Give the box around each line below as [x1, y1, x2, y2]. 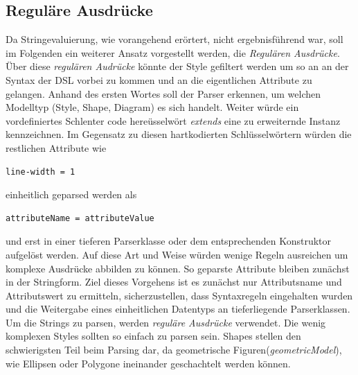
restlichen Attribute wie [6, 140, 107, 155]
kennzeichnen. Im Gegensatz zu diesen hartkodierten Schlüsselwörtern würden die [6, 127, 352, 141]
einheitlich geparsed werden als [6, 187, 137, 202]
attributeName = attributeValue [6, 213, 154, 223]
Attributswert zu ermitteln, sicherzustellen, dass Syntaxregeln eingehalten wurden [6, 288, 353, 302]
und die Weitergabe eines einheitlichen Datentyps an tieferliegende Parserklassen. [6, 302, 350, 316]
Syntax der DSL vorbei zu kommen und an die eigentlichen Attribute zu [6, 72, 312, 87]
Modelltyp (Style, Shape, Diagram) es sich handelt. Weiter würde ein [6, 100, 299, 114]
